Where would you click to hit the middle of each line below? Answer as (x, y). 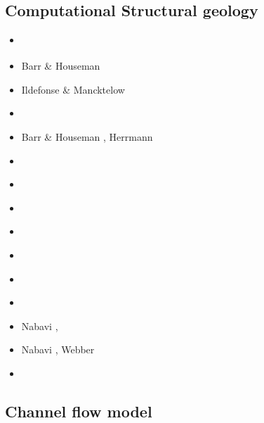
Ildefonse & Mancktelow (73, 89)
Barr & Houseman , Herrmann (87, 137)
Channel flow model (79, 411)
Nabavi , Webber (58, 349)
